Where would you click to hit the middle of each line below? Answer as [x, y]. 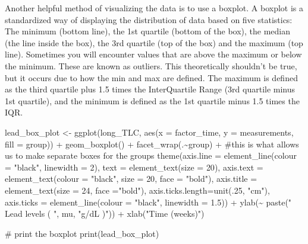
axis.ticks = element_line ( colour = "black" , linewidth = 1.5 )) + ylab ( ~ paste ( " [148, 202]
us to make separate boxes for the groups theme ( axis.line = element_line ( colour [151, 155]
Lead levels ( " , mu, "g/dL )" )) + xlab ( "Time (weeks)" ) [105, 213]
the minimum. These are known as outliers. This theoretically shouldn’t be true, [151, 65]
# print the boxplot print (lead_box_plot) [82, 233]
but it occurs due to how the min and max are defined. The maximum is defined [151, 77]
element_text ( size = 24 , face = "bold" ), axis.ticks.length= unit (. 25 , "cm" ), [137, 190]
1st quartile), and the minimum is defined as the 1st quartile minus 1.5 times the [152, 100]
